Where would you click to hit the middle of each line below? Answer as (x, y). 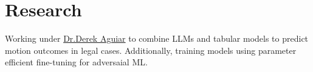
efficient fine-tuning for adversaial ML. (76, 62)
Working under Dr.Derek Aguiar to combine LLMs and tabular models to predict (157, 38)
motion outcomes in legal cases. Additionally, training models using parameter (151, 50)
